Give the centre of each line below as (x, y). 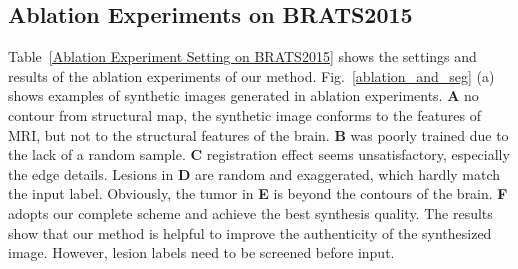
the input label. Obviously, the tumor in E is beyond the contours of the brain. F (258, 193)
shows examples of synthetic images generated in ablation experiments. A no (243, 95)
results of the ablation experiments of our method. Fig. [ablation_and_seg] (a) (251, 75)
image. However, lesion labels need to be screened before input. (201, 252)
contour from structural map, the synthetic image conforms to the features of (245, 114)
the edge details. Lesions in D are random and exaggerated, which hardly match (254, 173)
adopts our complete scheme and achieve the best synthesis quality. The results (250, 212)
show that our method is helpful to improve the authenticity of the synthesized (250, 232)
